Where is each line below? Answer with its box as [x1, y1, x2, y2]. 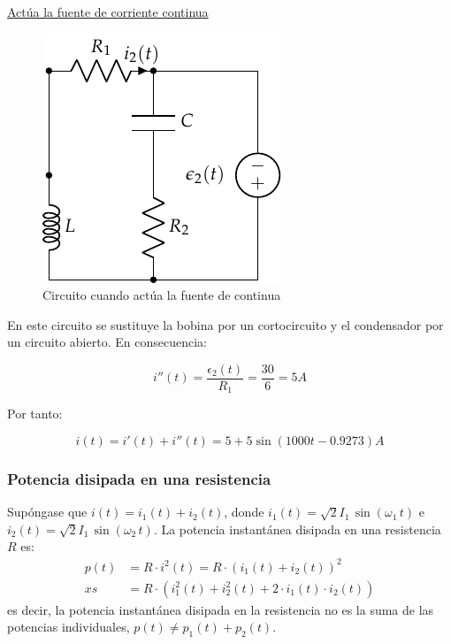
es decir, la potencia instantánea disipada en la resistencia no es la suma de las [7, 600, 434, 618]
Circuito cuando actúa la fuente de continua [42, 286, 281, 304]
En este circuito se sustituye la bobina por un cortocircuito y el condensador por [7, 315, 444, 333]
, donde [224, 502, 264, 521]
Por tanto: [7, 404, 63, 423]
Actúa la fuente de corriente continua [7, 3, 209, 20]
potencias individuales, [7, 617, 130, 636]
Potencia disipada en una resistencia [7, 468, 271, 489]
